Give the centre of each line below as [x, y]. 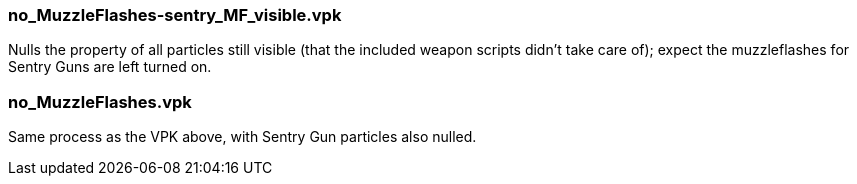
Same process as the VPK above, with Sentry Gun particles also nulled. [242, 137]
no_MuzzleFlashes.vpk [100, 101]
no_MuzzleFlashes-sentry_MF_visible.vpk [175, 15]
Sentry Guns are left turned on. [110, 67]
